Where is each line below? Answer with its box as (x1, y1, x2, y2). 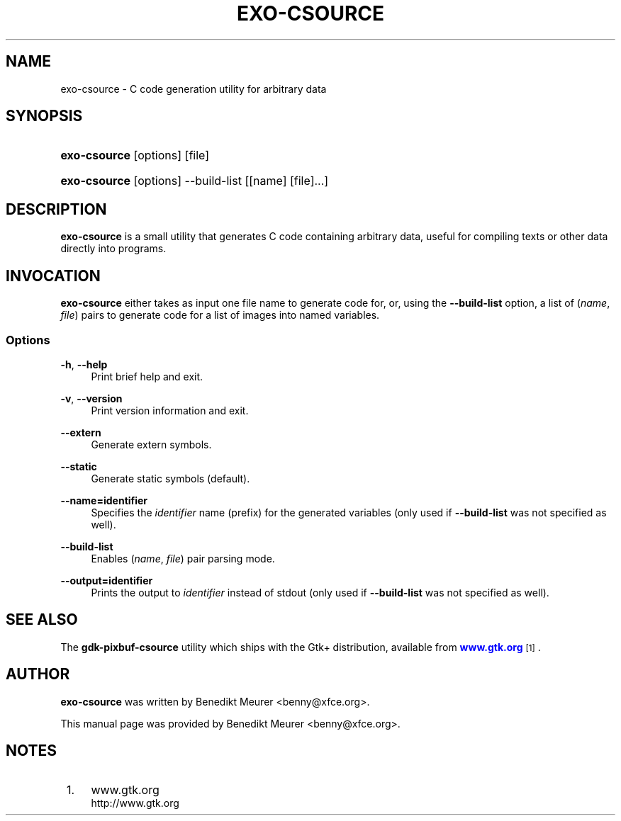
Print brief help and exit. (91, 370, 203, 383)
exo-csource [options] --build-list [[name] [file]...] (60, 174, 329, 188)
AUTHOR (6, 665, 70, 684)
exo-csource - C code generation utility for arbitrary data (60, 82, 327, 95)
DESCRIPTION (6, 200, 107, 218)
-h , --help (60, 358, 108, 370)
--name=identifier (60, 494, 148, 506)
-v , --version (60, 392, 123, 404)
